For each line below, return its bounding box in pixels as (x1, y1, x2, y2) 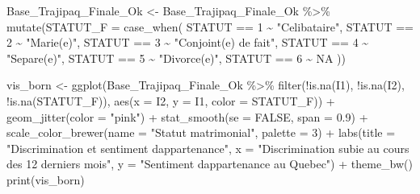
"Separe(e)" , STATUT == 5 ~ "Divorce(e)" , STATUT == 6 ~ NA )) (6, 49, 346, 66)
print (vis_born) (6, 171, 85, 188)
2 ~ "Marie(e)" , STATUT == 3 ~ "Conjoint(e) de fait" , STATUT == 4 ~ (6, 34, 369, 51)
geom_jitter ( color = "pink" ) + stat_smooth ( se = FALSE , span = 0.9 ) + (6, 108, 368, 125)
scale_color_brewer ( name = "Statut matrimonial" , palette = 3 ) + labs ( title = (6, 124, 396, 141)
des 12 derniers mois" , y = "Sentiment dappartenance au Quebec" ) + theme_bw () (6, 155, 414, 172)
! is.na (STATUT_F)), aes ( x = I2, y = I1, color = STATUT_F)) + (6, 92, 335, 109)
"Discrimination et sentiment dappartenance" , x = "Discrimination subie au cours (6, 139, 409, 156)
